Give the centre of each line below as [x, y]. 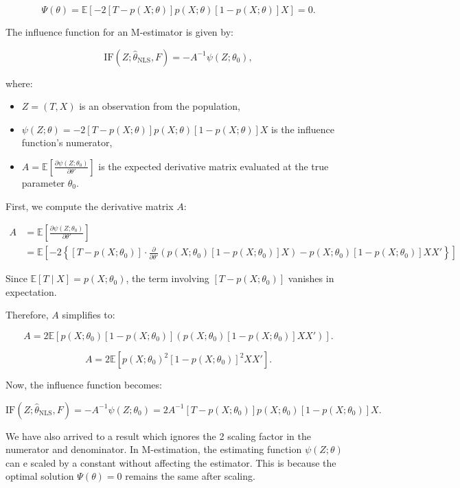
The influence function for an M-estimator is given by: [119, 32]
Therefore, [27, 315]
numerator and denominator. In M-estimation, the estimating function [154, 449]
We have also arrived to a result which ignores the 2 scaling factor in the [158, 435]
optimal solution [40, 476]
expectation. [31, 291]
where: [19, 83]
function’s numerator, [67, 142]
